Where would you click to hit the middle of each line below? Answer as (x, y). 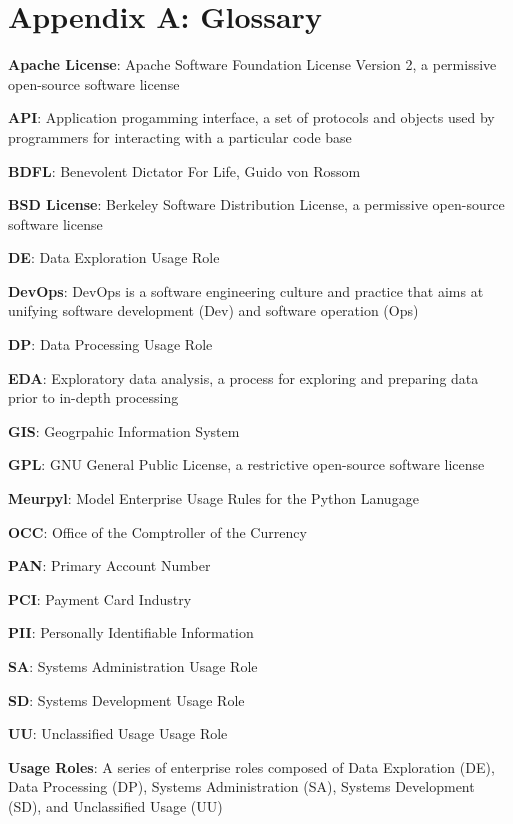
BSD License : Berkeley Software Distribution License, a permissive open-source (256, 204)
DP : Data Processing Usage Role (110, 344)
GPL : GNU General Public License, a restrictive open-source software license (246, 464)
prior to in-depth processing (93, 397)
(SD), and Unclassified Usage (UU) (115, 805)
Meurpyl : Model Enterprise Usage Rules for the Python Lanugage (213, 498)
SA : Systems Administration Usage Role (133, 666)
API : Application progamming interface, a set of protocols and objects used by (251, 117)
